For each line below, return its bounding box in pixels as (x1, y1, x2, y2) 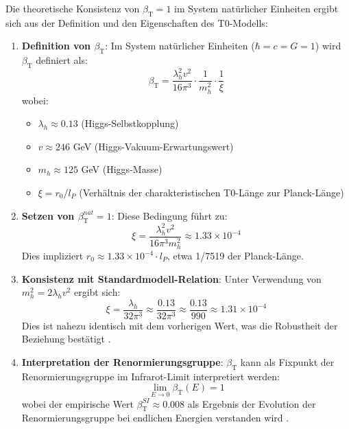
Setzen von (21, 208, 75, 222)
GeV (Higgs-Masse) (81, 162, 163, 176)
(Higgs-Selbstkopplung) (81, 116, 179, 130)
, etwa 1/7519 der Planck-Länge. (167, 248, 304, 263)
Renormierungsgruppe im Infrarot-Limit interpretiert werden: (21, 369, 280, 383)
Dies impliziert (21, 248, 84, 263)
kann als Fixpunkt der (240, 355, 335, 369)
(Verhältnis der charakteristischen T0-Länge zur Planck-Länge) (79, 185, 344, 199)
